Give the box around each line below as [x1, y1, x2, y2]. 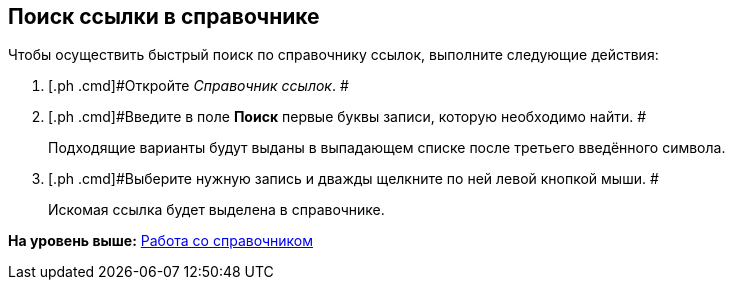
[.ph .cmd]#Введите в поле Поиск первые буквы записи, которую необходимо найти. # [48, 108, 647, 126]
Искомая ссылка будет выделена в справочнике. [48, 201, 385, 219]
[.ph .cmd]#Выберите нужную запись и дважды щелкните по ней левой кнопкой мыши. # [48, 170, 659, 188]
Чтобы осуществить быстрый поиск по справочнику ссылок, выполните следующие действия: [8, 46, 659, 64]
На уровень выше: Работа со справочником [8, 232, 313, 250]
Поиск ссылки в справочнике [8, 4, 320, 29]
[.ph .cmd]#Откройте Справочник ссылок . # [48, 77, 349, 95]
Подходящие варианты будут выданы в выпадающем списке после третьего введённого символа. [48, 139, 726, 157]
